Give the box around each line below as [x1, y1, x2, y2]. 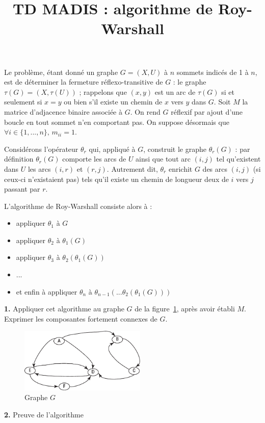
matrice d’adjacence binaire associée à [4, 106, 122, 117]
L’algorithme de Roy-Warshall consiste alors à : [4, 200, 152, 211]
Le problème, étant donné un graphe [4, 66, 118, 77]
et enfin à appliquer [16, 286, 77, 297]
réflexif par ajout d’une [171, 106, 243, 117]
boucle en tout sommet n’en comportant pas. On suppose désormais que [4, 116, 229, 127]
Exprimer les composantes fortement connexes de [4, 313, 157, 324]
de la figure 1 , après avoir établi [135, 303, 235, 314]
